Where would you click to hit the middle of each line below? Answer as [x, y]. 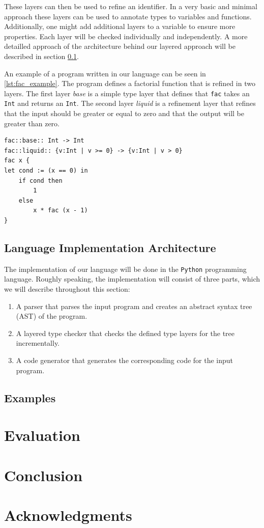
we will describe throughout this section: [67, 289]
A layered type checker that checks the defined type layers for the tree [125, 333]
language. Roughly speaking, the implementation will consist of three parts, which [132, 279]
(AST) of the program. [52, 316]
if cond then [40, 180]
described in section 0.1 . [41, 56]
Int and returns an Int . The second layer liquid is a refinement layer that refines [130, 103]
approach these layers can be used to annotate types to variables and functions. [128, 16]
